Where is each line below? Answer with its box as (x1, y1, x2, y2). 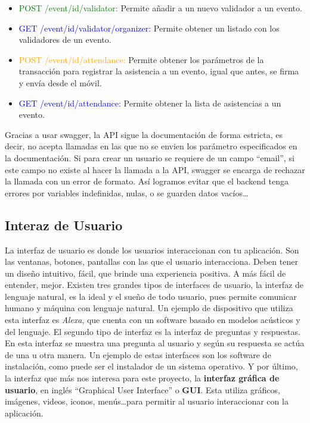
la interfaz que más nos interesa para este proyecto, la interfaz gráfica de (5, 372, 280, 384)
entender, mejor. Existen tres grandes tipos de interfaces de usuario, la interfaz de (5, 278, 304, 291)
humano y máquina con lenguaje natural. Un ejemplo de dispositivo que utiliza (5, 302, 293, 314)
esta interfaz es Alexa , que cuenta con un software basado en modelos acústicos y (5, 314, 300, 326)
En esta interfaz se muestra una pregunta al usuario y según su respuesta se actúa (5, 337, 305, 349)
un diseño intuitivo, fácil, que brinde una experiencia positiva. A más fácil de (5, 267, 286, 279)
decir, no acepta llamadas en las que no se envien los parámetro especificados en (5, 140, 297, 152)
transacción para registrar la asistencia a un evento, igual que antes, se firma (18, 65, 299, 77)
